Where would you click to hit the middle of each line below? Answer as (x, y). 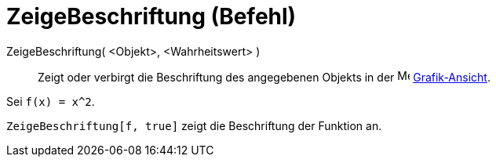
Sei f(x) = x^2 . (51, 101)
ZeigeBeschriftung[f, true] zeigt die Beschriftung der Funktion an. (194, 125)
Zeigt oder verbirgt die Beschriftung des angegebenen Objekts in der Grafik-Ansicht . (264, 77)
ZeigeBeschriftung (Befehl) (151, 16)
